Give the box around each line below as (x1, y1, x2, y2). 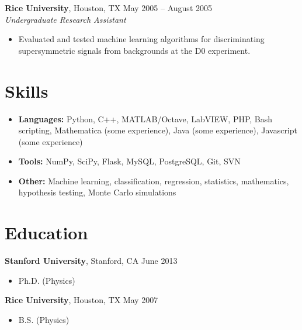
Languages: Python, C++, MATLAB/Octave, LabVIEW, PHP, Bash (18, 112, 273, 125)
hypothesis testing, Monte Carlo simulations (18, 186, 176, 198)
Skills (5, 78, 48, 102)
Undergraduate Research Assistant (5, 13, 126, 25)
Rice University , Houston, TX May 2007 (5, 294, 158, 306)
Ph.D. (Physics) (18, 274, 75, 286)
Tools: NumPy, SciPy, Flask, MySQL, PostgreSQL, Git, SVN (18, 155, 241, 167)
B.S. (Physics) (18, 313, 70, 325)
